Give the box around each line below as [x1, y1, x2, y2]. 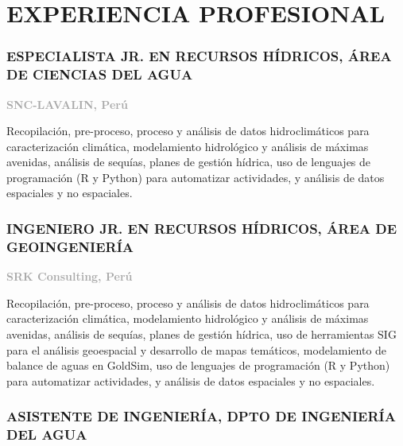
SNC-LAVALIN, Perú [6, 95, 128, 112]
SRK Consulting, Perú [6, 268, 133, 285]
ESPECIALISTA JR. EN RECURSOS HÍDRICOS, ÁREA [6, 46, 392, 66]
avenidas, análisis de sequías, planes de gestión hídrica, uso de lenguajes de [6, 153, 371, 170]
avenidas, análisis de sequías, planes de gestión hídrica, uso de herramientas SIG [6, 326, 397, 342]
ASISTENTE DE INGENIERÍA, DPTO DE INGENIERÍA [6, 406, 396, 426]
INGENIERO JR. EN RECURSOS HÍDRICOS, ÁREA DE [6, 219, 397, 238]
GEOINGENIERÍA [6, 236, 134, 256]
